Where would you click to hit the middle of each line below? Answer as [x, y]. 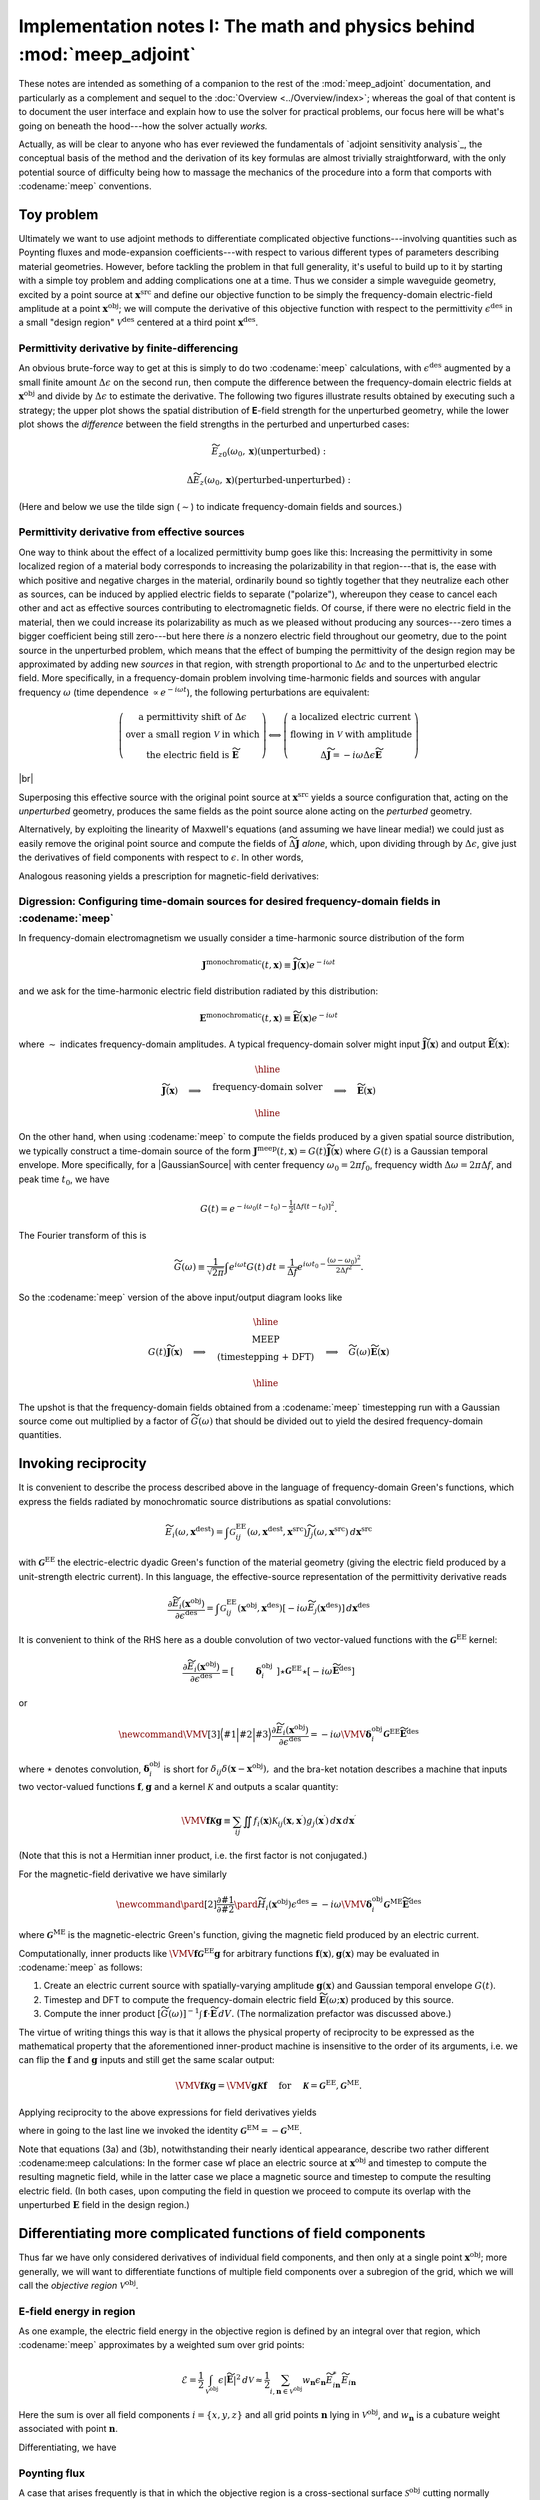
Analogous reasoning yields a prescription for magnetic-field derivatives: [169, 876]
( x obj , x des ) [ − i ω [273, 1607]
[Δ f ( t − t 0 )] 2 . [315, 1207]
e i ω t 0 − [311, 1266]
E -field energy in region [77, 2311]
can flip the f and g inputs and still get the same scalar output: [146, 2060]
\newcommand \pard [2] [166, 1904]
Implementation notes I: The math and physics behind [246, 26]
